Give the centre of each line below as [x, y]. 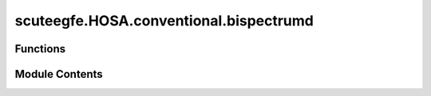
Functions [40, 49]
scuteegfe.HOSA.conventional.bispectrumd [164, 21]
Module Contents [59, 74]
